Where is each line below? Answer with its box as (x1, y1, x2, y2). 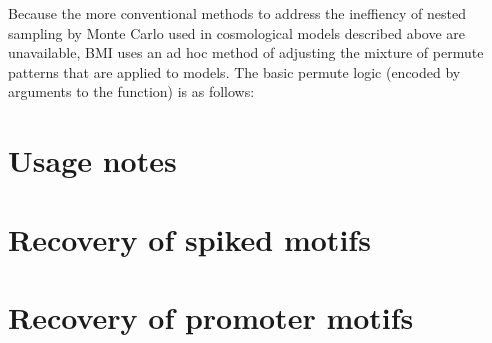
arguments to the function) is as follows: (8, 81, 255, 102)
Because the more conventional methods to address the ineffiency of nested (8, 3, 466, 23)
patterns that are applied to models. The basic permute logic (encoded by (8, 61, 461, 82)
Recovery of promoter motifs (8, 296, 414, 337)
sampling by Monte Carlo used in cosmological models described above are (8, 22, 466, 43)
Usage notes (8, 140, 177, 181)
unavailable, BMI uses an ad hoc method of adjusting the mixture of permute (8, 42, 484, 63)
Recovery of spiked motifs (8, 218, 371, 259)
